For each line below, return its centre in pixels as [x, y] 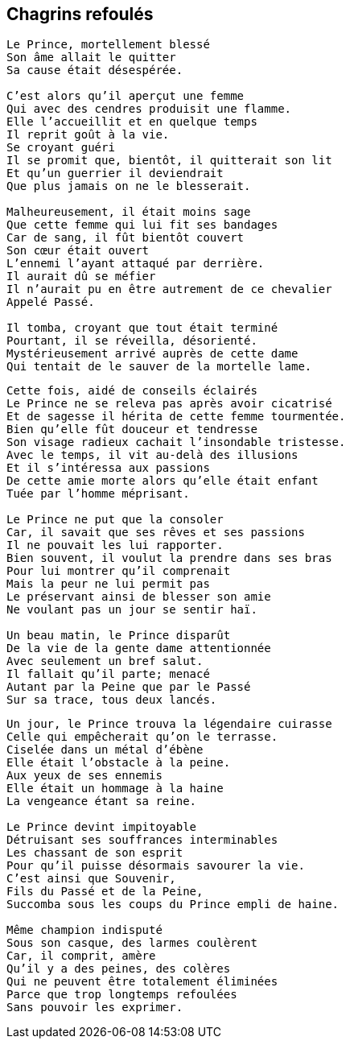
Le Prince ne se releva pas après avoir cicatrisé [169, 404]
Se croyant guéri [61, 148]
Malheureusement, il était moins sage [129, 212]
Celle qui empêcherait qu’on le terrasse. [142, 737]
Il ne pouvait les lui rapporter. [115, 545]
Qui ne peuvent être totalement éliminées [142, 982]
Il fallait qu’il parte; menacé [108, 674]
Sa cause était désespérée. [95, 70]
